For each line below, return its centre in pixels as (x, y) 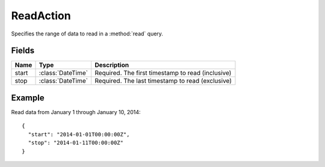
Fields (23, 51)
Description (112, 65)
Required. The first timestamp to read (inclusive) (163, 73)
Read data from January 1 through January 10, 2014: (76, 112)
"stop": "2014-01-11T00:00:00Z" (76, 143)
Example (28, 98)
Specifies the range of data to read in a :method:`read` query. (87, 34)
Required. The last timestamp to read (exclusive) (163, 81)
